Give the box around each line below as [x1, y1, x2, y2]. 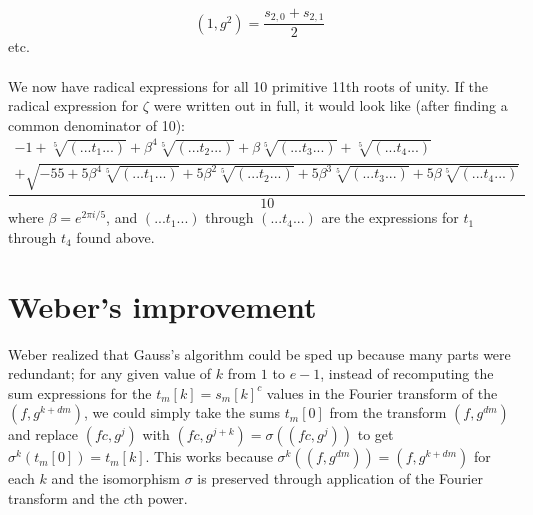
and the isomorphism [51, 468, 180, 489]
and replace [8, 424, 79, 445]
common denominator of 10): [8, 114, 185, 135]
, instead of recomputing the [320, 363, 494, 384]
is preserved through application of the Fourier [197, 468, 483, 489]
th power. [129, 488, 188, 509]
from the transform [329, 402, 447, 423]
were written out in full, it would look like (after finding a [153, 95, 508, 116]
